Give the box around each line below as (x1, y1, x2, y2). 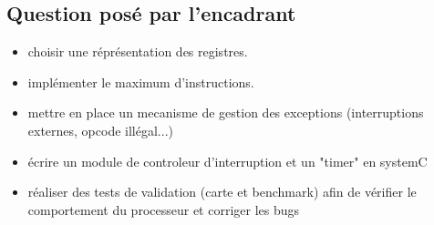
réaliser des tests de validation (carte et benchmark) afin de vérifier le (27, 182, 417, 201)
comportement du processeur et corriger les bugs (27, 199, 300, 219)
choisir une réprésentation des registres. (27, 42, 248, 61)
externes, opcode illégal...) (27, 120, 173, 139)
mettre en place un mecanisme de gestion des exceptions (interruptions (27, 103, 424, 122)
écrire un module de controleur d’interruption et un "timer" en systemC (27, 151, 428, 170)
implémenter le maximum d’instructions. (27, 72, 254, 91)
